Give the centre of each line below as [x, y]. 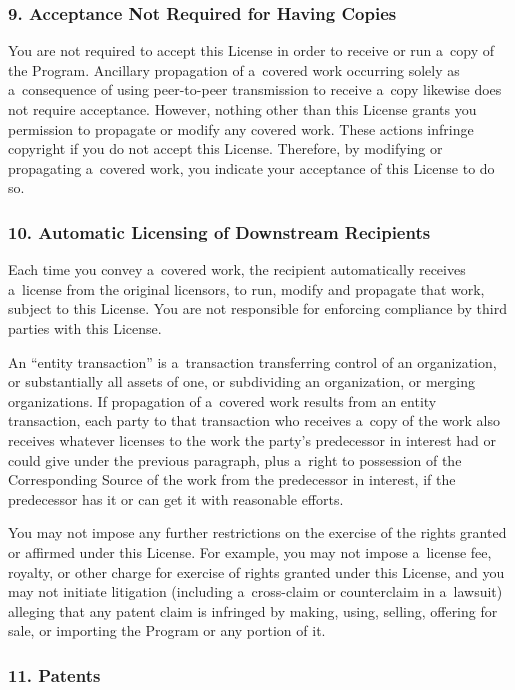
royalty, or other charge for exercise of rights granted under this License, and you [256, 571]
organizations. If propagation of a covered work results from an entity [222, 400]
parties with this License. [85, 327]
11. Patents [54, 674]
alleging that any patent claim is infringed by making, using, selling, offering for [253, 610]
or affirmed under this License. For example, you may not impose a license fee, [250, 551]
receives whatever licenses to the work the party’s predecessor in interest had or [252, 439]
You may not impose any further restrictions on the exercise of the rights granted [257, 532]
